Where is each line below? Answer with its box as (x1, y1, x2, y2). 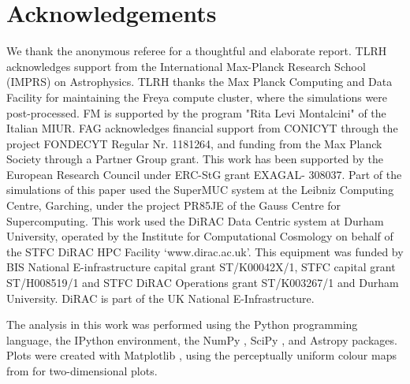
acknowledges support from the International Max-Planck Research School (6, 58, 366, 74)
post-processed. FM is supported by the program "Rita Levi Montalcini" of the (6, 104, 386, 121)
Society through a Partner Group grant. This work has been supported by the (6, 151, 384, 167)
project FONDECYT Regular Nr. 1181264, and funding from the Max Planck (6, 135, 382, 151)
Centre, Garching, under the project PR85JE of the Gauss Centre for (6, 197, 341, 214)
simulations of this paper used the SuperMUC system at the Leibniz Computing (6, 181, 394, 198)
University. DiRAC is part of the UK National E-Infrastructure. (6, 289, 315, 306)
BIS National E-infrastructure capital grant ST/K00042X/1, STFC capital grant (6, 259, 396, 275)
